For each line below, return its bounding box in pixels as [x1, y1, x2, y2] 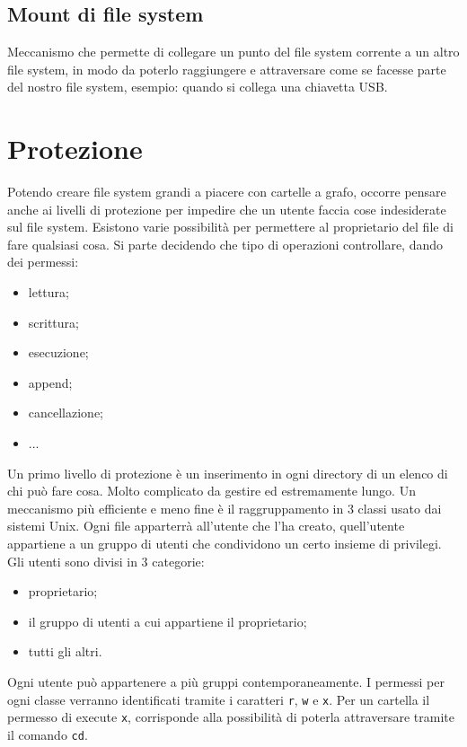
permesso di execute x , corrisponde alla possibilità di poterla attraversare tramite [7, 707, 454, 726]
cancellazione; [28, 403, 104, 422]
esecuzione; [28, 343, 89, 362]
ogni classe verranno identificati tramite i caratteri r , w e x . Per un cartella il [7, 690, 430, 708]
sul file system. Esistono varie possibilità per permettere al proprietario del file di [7, 217, 454, 236]
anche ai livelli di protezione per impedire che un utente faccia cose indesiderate [7, 199, 446, 218]
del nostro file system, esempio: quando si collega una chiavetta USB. [7, 77, 388, 96]
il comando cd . [7, 725, 88, 743]
